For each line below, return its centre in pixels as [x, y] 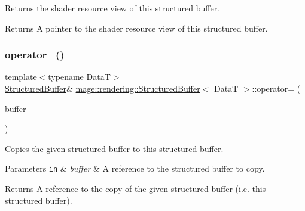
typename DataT [79, 77]
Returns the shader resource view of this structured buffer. [112, 8]
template [21, 77]
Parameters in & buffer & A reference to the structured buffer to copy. [135, 168]
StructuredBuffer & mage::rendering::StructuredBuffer [103, 88]
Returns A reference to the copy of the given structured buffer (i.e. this [135, 189]
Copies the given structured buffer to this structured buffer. [114, 148]
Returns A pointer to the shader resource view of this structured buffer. [136, 28]
